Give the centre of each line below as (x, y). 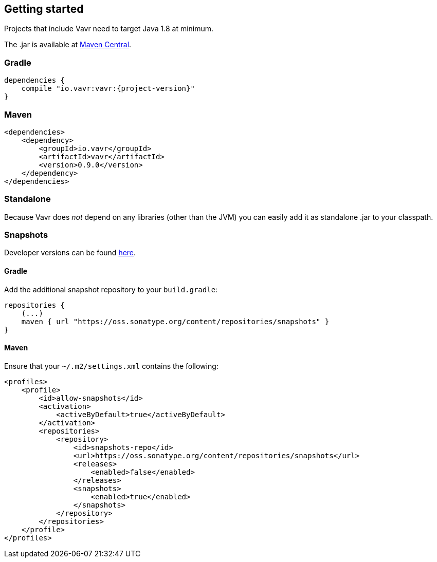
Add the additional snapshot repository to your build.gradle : (111, 289)
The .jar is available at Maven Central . (68, 45)
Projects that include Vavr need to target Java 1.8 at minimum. (109, 29)
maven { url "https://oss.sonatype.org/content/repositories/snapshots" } (175, 321)
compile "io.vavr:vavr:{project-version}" (108, 89)
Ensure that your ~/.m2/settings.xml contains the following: (111, 366)
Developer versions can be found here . (70, 253)
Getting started (44, 9)
